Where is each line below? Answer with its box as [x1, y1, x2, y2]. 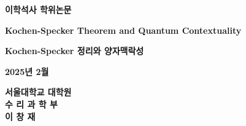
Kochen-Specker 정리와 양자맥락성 [5, 44, 144, 57]
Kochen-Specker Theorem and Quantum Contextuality [5, 23, 242, 36]
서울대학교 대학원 [5, 85, 72, 98]
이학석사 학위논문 [5, 3, 72, 15]
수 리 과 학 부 [5, 97, 58, 110]
